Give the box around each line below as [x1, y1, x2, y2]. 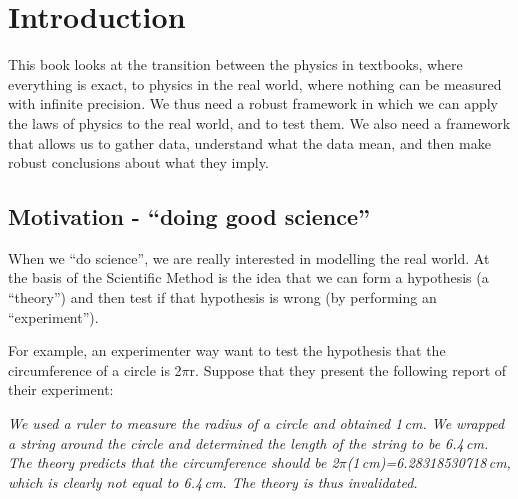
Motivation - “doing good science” [8, 201, 370, 232]
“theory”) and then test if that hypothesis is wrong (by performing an [8, 287, 437, 308]
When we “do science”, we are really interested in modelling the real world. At [8, 247, 490, 268]
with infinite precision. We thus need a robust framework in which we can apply [8, 93, 499, 114]
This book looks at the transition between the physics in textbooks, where [8, 54, 463, 75]
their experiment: [8, 379, 114, 400]
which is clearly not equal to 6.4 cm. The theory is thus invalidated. [8, 471, 418, 492]
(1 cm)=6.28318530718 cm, [346, 452, 511, 473]
